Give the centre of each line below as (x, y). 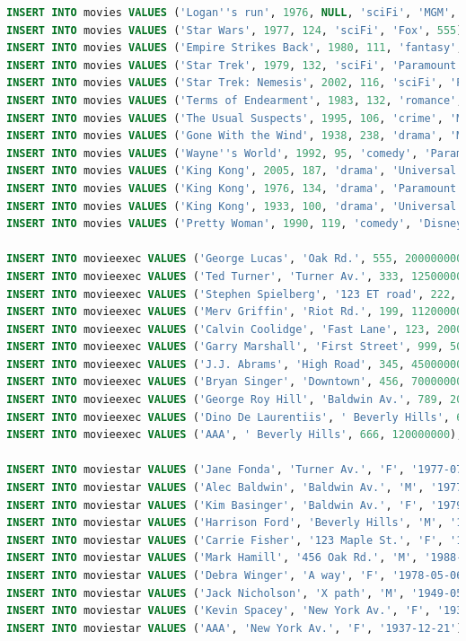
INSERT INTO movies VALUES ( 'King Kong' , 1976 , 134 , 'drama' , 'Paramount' (235, 188)
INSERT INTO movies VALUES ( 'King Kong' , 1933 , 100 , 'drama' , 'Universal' (235, 206)
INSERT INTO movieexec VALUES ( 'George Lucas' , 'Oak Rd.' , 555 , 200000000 (235, 259)
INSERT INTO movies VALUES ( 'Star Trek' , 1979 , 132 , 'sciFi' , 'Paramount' (235, 65)
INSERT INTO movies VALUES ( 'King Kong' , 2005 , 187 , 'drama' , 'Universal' (235, 171)
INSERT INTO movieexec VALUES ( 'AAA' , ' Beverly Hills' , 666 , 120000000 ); (235, 435)
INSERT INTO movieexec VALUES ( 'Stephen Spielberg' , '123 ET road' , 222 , (232, 294)
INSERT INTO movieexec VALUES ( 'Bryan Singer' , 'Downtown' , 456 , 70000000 (235, 382)
